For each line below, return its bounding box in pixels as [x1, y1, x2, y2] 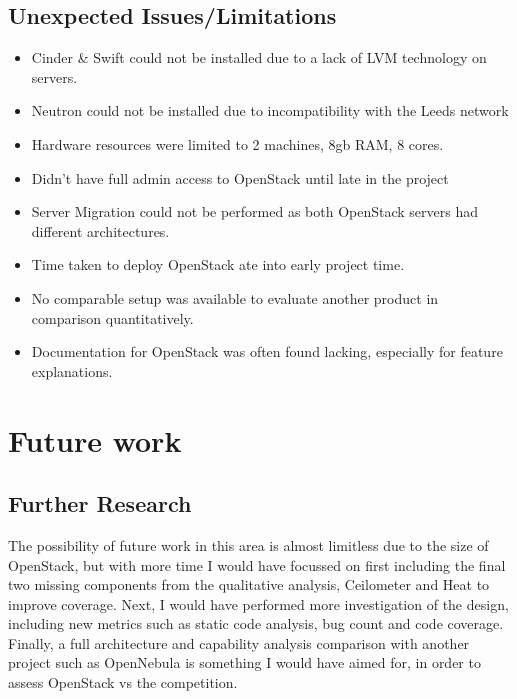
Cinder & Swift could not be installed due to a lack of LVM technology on [31, 47, 487, 68]
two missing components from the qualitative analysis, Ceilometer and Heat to [8, 574, 490, 595]
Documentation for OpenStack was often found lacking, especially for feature [31, 341, 503, 362]
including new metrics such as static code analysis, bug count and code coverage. [8, 613, 504, 634]
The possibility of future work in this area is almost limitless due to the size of [8, 534, 489, 555]
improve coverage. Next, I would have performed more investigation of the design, [8, 593, 509, 614]
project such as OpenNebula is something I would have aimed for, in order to [8, 652, 481, 673]
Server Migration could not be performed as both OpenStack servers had [31, 201, 479, 222]
